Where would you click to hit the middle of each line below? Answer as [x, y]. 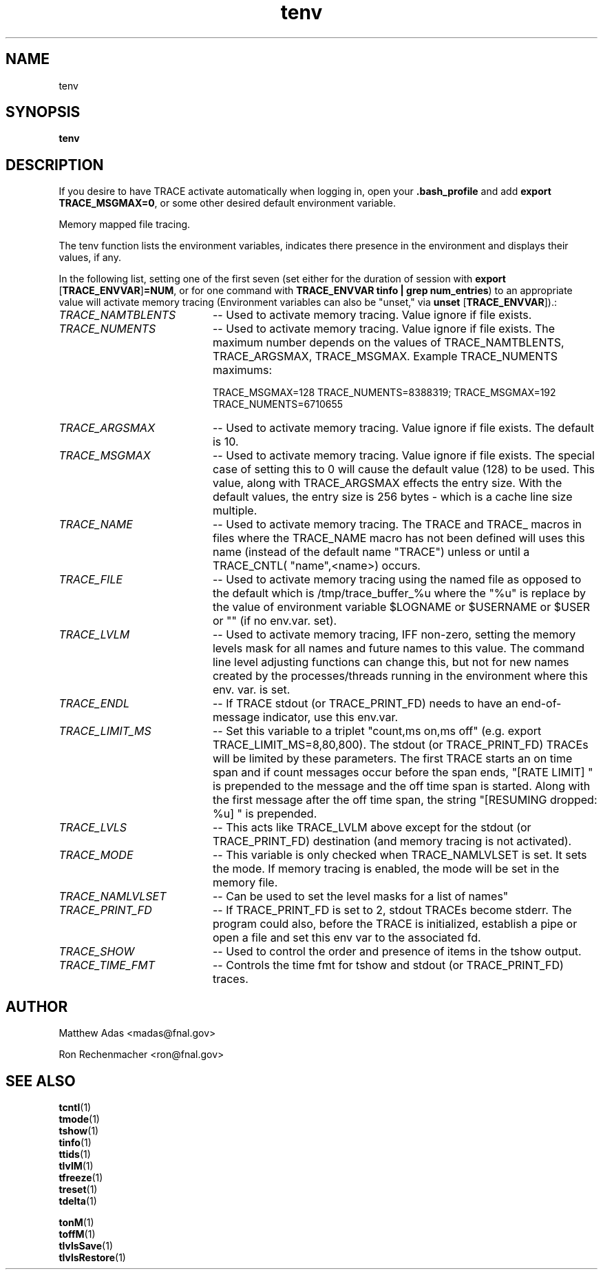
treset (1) [78, 1189]
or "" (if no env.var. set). [275, 621]
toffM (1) [77, 1234]
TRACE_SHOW [97, 952]
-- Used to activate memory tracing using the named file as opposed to [397, 580]
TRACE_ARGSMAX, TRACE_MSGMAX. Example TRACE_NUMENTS [385, 356]
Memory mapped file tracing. [125, 225]
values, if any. [90, 258]
